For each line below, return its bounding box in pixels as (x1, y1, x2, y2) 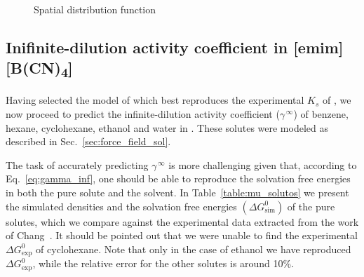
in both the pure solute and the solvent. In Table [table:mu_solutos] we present (6, 185, 349, 200)
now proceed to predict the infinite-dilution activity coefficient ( (6, 107, 280, 121)
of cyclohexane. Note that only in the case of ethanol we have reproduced (36, 241, 351, 256)
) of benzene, (293, 107, 349, 121)
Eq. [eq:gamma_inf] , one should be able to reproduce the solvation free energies (6, 171, 351, 186)
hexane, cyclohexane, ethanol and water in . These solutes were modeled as (6, 120, 328, 135)
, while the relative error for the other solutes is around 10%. (32, 256, 295, 271)
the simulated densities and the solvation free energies (6, 198, 237, 213)
